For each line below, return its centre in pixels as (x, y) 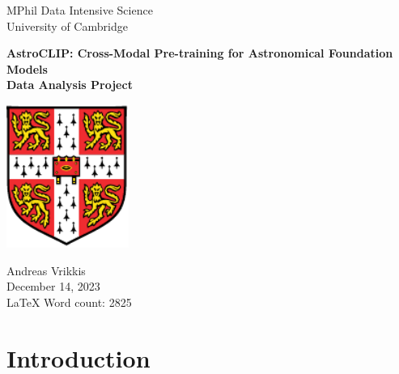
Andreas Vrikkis (46, 270)
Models (27, 68)
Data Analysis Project (70, 85)
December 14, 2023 (53, 286)
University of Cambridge (67, 25)
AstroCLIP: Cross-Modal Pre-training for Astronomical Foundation (200, 53)
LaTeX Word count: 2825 (69, 302)
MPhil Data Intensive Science (80, 10)
